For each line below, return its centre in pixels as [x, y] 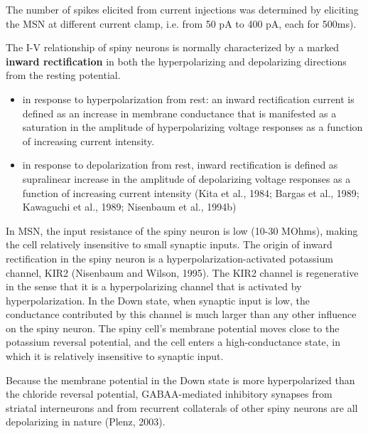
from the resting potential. [63, 75]
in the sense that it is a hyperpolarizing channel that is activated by [154, 286]
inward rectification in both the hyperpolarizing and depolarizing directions [176, 61]
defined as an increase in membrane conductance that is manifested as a [179, 113]
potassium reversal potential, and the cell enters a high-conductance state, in [173, 342]
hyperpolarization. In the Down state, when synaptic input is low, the [158, 300]
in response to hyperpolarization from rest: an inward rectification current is [188, 99]
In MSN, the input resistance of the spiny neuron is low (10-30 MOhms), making [182, 230]
